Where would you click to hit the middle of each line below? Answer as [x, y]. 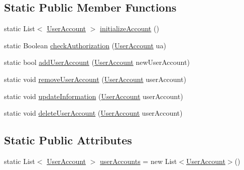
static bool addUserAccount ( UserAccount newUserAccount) [97, 62]
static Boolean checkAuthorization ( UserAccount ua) [85, 45]
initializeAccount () [130, 28]
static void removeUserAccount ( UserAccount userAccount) [95, 79]
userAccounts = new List [139, 161]
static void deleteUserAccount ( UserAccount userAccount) [93, 113]
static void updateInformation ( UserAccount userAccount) [94, 96]
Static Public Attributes [68, 140]
